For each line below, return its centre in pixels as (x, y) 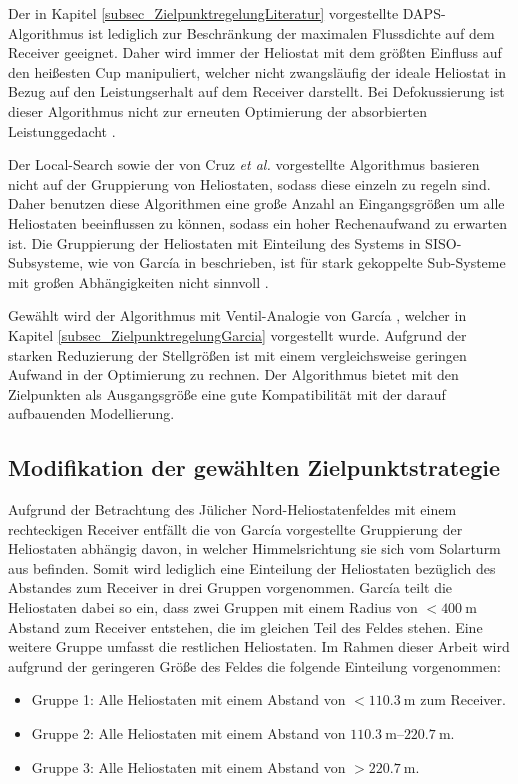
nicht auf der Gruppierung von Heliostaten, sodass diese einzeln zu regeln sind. (249, 183)
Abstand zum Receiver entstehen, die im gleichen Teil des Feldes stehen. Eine (245, 626)
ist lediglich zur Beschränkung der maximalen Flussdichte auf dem (291, 32)
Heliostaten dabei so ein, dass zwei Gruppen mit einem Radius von (213, 607)
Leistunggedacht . (62, 130)
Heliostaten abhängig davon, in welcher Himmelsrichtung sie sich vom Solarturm (254, 548)
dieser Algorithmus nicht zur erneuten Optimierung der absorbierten (218, 110)
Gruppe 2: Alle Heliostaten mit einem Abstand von (188, 733)
